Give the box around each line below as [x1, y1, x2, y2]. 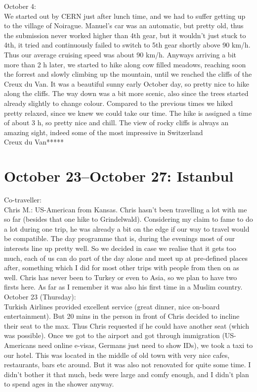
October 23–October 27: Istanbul [4, 166, 234, 186]
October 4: [4, 1, 36, 11]
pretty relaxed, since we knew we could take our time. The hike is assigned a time [4, 107, 252, 118]
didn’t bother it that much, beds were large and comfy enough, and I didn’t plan [4, 369, 249, 379]
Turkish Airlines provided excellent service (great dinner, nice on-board [4, 301, 220, 311]
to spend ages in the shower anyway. [4, 379, 114, 389]
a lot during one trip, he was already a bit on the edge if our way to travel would [4, 223, 250, 234]
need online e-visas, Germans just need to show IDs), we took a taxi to [38, 340, 253, 350]
